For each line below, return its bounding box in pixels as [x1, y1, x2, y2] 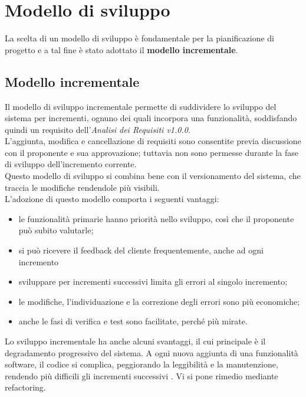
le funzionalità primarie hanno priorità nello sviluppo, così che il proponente [18, 212, 294, 224]
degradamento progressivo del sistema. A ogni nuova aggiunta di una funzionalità [5, 346, 298, 359]
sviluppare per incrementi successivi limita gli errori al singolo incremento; [18, 275, 288, 288]
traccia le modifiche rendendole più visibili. [5, 181, 160, 193]
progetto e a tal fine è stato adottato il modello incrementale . [5, 43, 238, 56]
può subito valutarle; [18, 224, 94, 236]
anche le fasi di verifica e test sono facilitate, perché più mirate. [18, 315, 248, 327]
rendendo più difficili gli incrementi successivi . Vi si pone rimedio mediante [5, 369, 278, 382]
